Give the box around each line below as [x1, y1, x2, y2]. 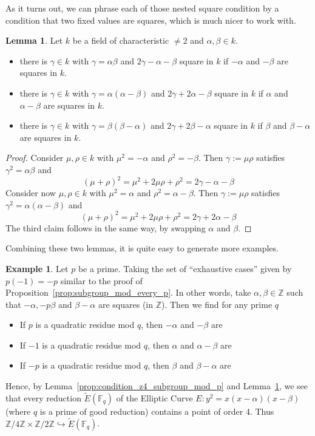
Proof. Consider [5, 151, 64, 164]
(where [5, 404, 31, 417]
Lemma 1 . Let [5, 34, 63, 47]
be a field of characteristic [72, 34, 169, 47]
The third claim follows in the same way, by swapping [5, 221, 206, 234]
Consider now [5, 186, 56, 199]
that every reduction [5, 391, 81, 404]
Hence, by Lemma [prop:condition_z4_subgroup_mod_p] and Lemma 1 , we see [5, 380, 308, 392]
